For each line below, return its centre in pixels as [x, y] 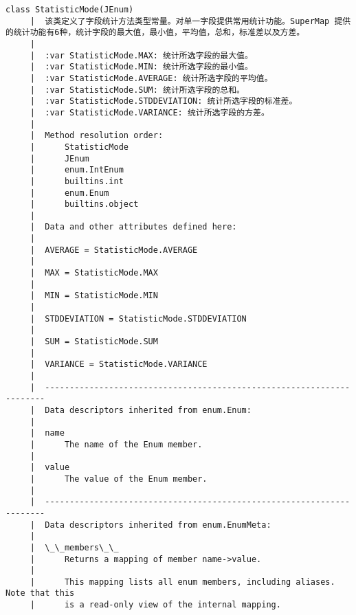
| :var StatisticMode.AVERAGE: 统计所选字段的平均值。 [151, 78]
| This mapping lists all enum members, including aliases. [182, 582]
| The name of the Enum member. [116, 444]
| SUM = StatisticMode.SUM [94, 342]
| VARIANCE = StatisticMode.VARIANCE [119, 365]
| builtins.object [84, 204]
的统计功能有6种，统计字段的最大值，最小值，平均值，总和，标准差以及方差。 [155, 33]
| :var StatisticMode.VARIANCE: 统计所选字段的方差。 [149, 112]
